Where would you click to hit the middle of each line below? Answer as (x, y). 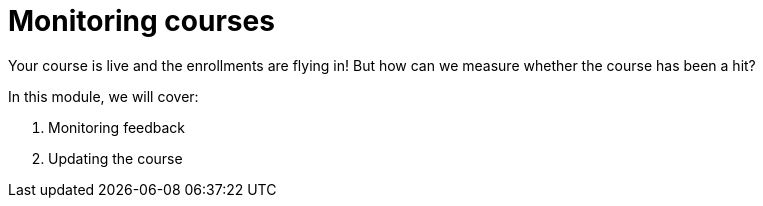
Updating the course (115, 158)
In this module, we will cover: (103, 96)
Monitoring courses (141, 21)
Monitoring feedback (117, 127)
